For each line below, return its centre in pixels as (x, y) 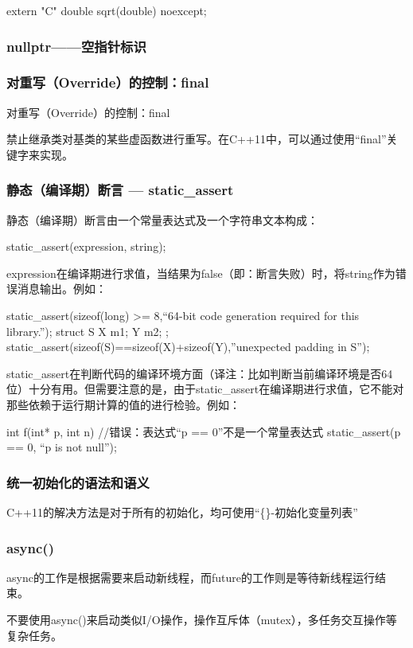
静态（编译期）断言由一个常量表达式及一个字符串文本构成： (162, 219)
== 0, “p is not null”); (62, 447)
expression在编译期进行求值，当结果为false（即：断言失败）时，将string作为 (201, 273)
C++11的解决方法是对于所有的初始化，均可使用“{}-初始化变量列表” (182, 512)
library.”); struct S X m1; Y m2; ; (88, 331)
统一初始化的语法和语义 (78, 482)
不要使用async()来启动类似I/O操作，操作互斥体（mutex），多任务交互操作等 (202, 619)
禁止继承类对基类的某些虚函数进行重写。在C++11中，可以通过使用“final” (197, 139)
